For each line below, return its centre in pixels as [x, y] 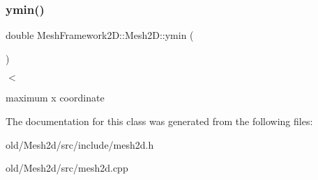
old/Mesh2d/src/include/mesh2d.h [80, 144]
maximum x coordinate [55, 98]
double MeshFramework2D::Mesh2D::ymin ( [100, 35]
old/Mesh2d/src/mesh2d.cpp [67, 168]
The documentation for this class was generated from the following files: [159, 121]
